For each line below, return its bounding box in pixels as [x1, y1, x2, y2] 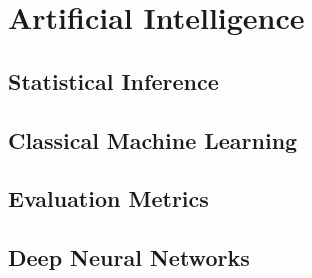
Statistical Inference [8, 65, 219, 96]
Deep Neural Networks [8, 242, 250, 273]
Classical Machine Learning [8, 124, 298, 155]
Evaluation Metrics [8, 183, 209, 214]
